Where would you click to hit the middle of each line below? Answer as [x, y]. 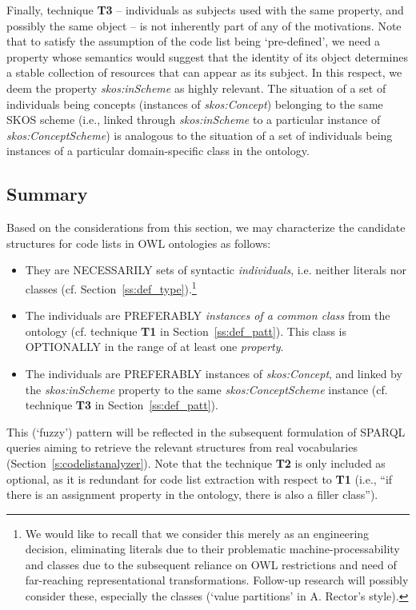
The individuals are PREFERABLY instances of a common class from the [208, 315]
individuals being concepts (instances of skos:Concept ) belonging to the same [195, 104]
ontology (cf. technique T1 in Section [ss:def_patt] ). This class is [186, 331]
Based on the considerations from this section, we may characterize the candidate [206, 227]
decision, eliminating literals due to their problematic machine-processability [212, 549]
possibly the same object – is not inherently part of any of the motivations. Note [204, 25]
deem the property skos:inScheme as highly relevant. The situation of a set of [196, 88]
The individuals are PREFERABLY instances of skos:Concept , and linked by [214, 373]
